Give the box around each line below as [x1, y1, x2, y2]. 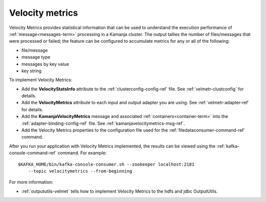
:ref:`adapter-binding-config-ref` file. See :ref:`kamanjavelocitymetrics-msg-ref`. [21, 120, 185, 126]
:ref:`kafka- [216, 143, 240, 149]
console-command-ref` [9, 150, 57, 156]
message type [21, 54, 51, 60]
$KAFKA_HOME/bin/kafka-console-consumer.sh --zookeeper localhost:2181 [18, 161, 195, 167]
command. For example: [57, 150, 107, 156]
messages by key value [21, 61, 69, 67]
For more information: [9, 179, 54, 185]
